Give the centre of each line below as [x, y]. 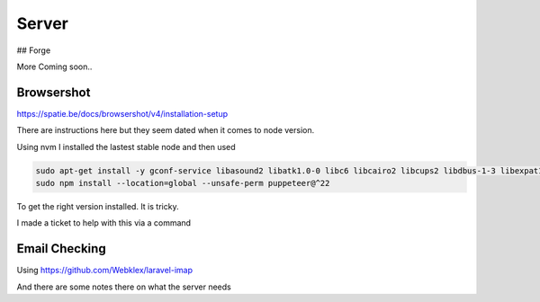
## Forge [34, 50]
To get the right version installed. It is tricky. [98, 206]
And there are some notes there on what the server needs [124, 287]
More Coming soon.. [54, 67]
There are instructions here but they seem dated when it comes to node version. [166, 130]
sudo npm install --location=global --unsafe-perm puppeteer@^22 [183, 183]
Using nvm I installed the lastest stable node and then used [126, 147]
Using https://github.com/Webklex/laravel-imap [105, 271]
